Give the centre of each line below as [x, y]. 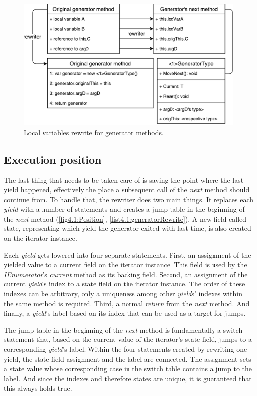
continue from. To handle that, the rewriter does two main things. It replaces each [129, 199]
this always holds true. [38, 388]
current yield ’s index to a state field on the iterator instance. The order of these [125, 284]
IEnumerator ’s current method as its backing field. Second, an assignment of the [126, 274]
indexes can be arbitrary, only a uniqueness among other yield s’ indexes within [123, 294]
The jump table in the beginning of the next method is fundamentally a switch [123, 329]
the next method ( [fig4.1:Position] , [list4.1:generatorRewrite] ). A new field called [125, 218]
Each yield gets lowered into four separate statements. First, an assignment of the [128, 255]
